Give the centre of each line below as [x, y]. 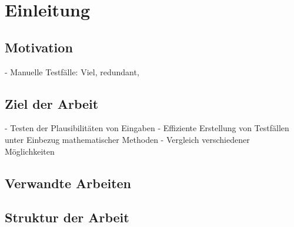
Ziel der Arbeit [52, 103]
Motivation [39, 47]
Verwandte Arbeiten [68, 183]
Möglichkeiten [30, 151]
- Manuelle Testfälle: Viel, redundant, [72, 71]
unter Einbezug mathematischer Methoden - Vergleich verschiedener [127, 139]
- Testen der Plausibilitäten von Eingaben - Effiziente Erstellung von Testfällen [147, 128]
